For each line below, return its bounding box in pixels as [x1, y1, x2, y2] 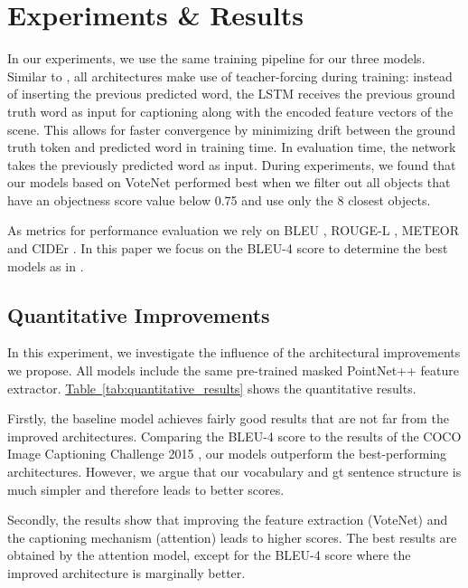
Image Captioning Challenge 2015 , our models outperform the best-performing [7, 444, 447, 463]
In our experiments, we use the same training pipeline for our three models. [7, 49, 426, 68]
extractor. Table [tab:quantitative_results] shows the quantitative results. [7, 378, 417, 397]
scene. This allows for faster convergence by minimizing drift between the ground [7, 119, 455, 138]
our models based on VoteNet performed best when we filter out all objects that [7, 173, 451, 192]
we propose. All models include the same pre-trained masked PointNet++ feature [7, 361, 459, 380]
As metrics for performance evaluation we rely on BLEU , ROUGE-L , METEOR [7, 221, 459, 240]
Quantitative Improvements [7, 300, 270, 328]
